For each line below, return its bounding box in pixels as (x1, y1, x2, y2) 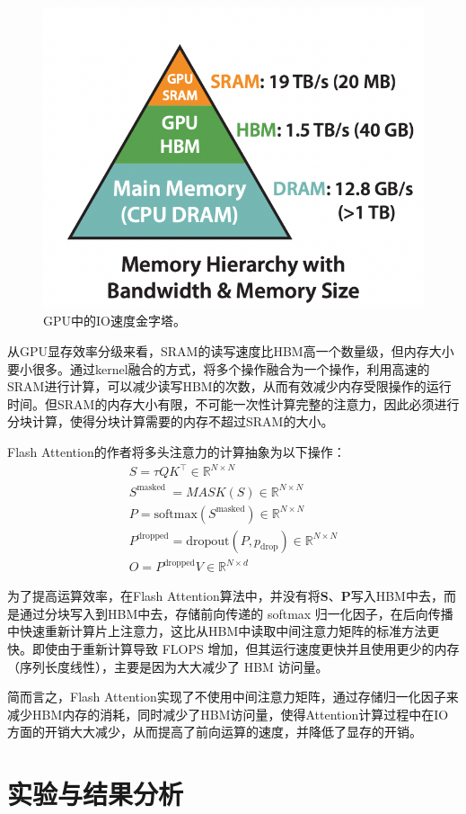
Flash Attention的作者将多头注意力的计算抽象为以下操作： (7, 442, 346, 461)
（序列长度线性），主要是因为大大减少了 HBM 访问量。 (7, 657, 329, 675)
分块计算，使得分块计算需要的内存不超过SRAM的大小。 (7, 412, 334, 431)
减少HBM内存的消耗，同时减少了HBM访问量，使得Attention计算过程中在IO (7, 704, 449, 723)
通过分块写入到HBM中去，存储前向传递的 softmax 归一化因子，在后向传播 (19, 604, 453, 622)
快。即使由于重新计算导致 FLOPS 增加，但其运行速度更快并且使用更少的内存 (7, 639, 460, 657)
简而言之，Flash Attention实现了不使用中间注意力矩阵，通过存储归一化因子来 (7, 687, 459, 706)
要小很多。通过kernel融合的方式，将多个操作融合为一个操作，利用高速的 (7, 359, 430, 378)
